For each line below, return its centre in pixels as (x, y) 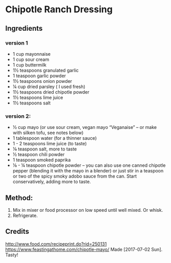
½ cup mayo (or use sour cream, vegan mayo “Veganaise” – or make (85, 127)
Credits (17, 232)
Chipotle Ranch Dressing (59, 9)
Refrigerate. (25, 215)
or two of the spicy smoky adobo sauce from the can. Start (75, 176)
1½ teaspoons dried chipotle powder (51, 92)
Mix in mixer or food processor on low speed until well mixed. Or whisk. (88, 210)
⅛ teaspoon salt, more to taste (45, 149)
